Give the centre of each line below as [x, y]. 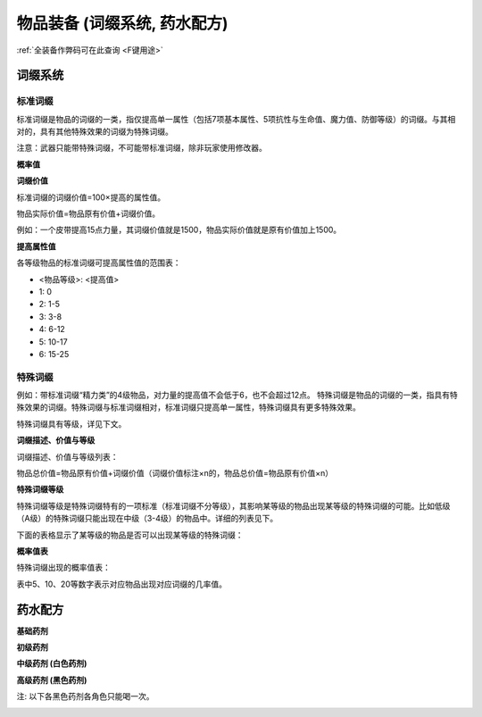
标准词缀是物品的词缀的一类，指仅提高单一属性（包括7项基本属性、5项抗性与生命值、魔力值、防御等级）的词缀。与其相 [236, 119]
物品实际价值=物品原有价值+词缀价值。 [88, 213]
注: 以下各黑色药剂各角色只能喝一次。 [85, 696]
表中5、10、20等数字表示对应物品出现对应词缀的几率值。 [122, 584]
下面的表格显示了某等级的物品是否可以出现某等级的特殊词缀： [130, 535]
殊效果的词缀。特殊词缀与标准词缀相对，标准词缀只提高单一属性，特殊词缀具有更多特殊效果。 [188, 407]
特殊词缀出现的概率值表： [63, 568]
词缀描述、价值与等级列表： [67, 456]
